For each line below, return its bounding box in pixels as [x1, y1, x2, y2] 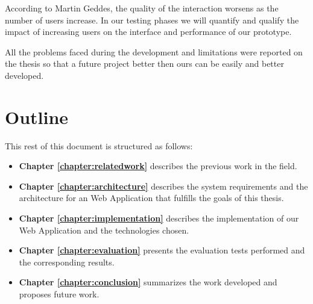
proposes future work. [19, 288, 100, 300]
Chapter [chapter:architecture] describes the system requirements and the [19, 179, 308, 192]
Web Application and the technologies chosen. [19, 223, 189, 236]
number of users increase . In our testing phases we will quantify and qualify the [5, 13, 299, 26]
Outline [5, 104, 69, 129]
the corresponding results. [19, 255, 115, 268]
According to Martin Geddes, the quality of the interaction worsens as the [5, 2, 279, 14]
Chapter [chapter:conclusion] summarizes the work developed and [19, 276, 277, 288]
